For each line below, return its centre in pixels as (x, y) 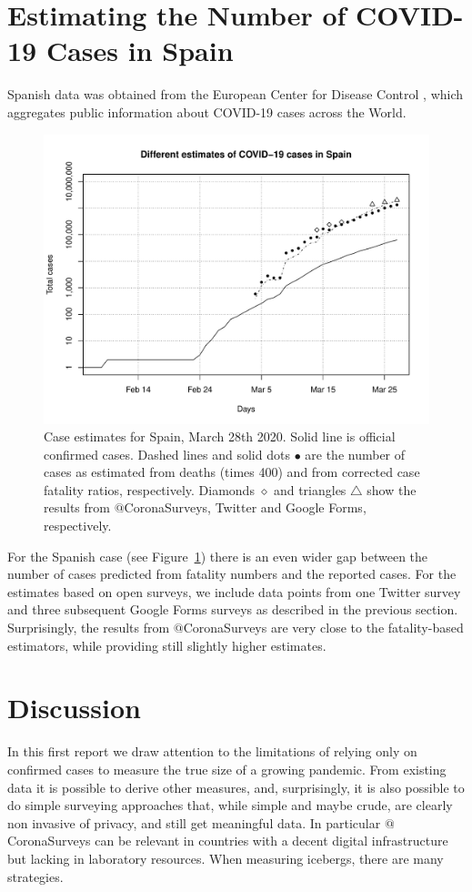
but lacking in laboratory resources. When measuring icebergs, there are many (226, 858)
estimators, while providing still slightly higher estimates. (167, 645)
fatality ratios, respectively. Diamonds (149, 489)
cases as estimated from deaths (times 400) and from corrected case (232, 472)
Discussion (74, 708)
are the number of (355, 454)
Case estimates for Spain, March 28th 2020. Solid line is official (220, 436)
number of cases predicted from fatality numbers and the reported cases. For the (232, 574)
